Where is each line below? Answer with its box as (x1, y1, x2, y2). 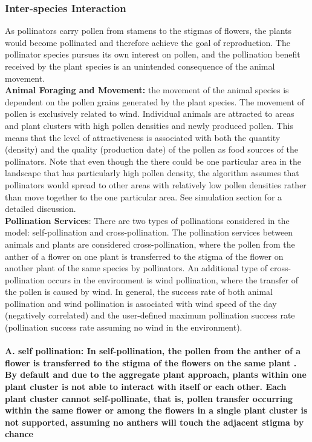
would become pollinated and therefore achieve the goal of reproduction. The (5, 36, 290, 48)
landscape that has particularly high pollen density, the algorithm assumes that (5, 167, 299, 179)
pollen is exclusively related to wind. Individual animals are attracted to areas (5, 107, 294, 120)
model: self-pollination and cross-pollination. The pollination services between (5, 226, 293, 239)
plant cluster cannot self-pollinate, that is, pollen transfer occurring (5, 392, 293, 404)
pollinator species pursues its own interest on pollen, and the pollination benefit (5, 48, 301, 61)
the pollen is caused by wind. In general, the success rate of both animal (5, 285, 273, 298)
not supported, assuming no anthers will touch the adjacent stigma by (5, 415, 304, 428)
